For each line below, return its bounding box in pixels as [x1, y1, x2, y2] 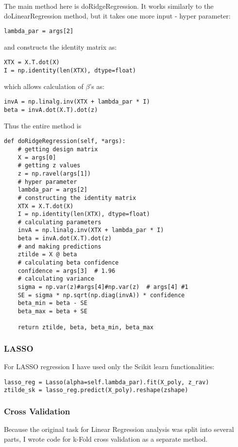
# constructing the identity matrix [17, 194, 136, 201]
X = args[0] [17, 154, 56, 161]
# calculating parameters [17, 218, 102, 226]
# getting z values [17, 162, 81, 169]
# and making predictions [17, 243, 102, 250]
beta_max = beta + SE [17, 308, 87, 315]
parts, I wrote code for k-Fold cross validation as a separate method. [4, 433, 208, 444]
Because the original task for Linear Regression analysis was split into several [4, 424, 234, 434]
